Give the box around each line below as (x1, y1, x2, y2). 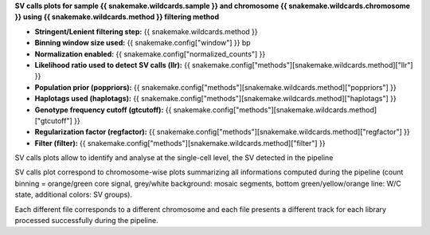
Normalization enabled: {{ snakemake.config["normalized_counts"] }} (34, 49, 266, 59)
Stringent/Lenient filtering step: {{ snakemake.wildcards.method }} (34, 26, 258, 36)
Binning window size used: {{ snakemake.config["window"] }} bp (34, 38, 251, 48)
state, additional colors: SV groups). (14, 190, 133, 199)
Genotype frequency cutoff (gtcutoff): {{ (34, 104, 172, 115)
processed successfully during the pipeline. (14, 216, 158, 225)
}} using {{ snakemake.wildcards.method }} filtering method (14, 12, 219, 22)
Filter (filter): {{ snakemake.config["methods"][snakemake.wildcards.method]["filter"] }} (34, 138, 326, 147)
